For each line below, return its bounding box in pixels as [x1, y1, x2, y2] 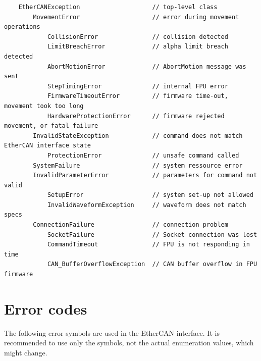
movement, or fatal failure [4, 122, 98, 130]
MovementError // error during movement [33, 13, 239, 21]
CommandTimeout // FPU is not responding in [47, 241, 250, 248]
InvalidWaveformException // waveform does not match [47, 201, 246, 209]
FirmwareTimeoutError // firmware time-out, [47, 92, 228, 100]
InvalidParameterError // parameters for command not [33, 172, 257, 179]
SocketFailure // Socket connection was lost [47, 231, 257, 238]
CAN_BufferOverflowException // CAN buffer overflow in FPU [47, 261, 257, 268]
